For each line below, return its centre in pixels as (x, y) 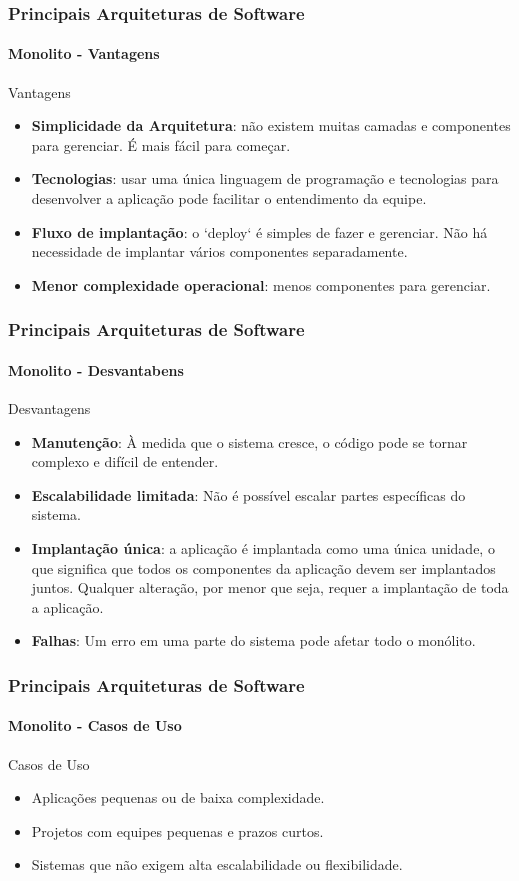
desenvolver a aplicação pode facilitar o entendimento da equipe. (229, 198)
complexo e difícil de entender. (125, 461)
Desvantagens (49, 408)
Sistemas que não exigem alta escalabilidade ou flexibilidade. (217, 864)
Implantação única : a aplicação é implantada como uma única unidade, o (263, 548)
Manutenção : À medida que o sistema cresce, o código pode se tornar (249, 441)
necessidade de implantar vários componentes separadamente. (219, 251)
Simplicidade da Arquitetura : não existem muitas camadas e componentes (271, 125)
